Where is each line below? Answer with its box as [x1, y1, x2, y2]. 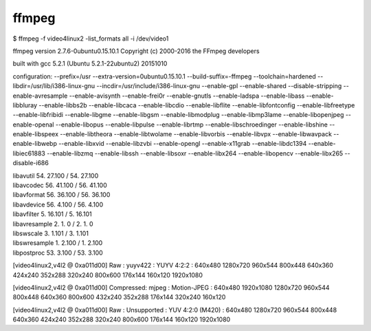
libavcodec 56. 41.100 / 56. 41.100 [12, 181, 107, 189]
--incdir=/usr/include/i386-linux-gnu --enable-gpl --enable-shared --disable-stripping [96, 82, 342, 90]
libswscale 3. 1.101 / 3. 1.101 [12, 229, 89, 237]
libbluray [12, 100, 38, 109]
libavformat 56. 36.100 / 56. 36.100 [12, 191, 111, 199]
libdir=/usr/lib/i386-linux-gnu [12, 82, 95, 90]
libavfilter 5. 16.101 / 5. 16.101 [12, 210, 92, 218]
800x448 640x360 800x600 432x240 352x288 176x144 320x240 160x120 [12, 293, 226, 301]
